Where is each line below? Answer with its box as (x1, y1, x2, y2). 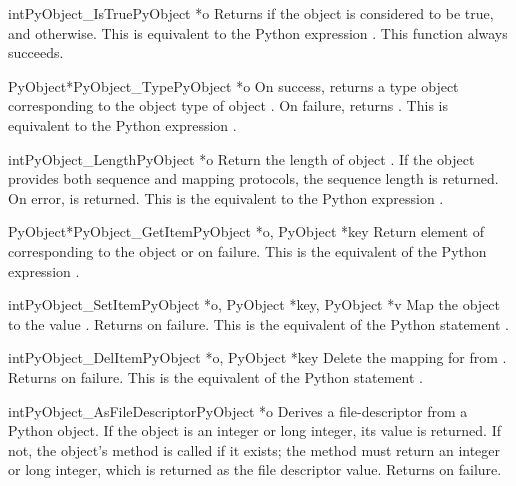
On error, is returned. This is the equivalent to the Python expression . (8, 187, 444, 208)
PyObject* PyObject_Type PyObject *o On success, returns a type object (8, 75, 459, 96)
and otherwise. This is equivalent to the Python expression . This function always (8, 22, 508, 43)
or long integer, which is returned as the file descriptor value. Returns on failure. (8, 459, 502, 480)
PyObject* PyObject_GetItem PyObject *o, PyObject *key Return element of (8, 221, 484, 242)
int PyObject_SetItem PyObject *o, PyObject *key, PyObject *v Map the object (8, 294, 501, 315)
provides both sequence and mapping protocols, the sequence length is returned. (8, 168, 499, 189)
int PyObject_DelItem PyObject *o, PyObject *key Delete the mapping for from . (8, 347, 507, 368)
